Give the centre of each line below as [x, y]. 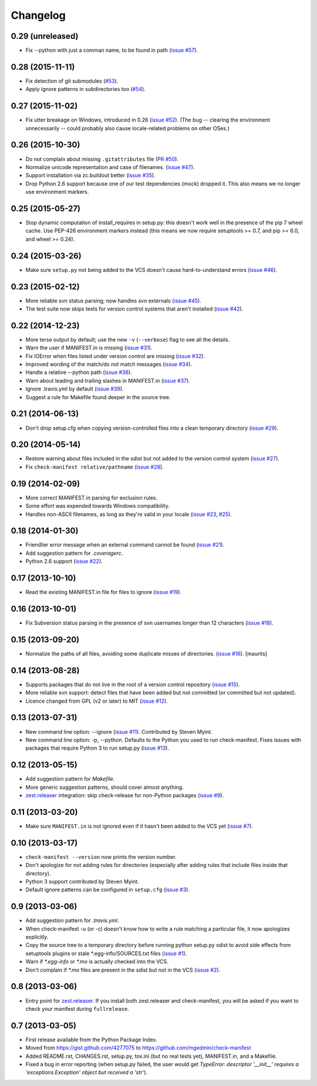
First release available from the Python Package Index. [92, 1040]
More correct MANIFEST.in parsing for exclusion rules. [92, 498]
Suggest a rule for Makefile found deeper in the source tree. [98, 397]
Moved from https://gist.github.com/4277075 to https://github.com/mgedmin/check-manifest [138, 1048]
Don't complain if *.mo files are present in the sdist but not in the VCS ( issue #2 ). [123, 970]
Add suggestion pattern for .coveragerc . [74, 553]
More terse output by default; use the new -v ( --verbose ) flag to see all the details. [128, 339]
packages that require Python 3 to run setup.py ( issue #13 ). [97, 748]
